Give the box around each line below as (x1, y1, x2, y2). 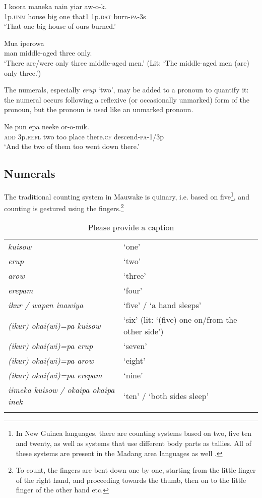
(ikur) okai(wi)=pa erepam (8, 369, 102, 381)
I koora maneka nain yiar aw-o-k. (4, 1, 107, 11)
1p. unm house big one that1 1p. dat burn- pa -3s (4, 11, 146, 21)
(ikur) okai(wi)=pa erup (8, 340, 93, 352)
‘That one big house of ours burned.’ (4, 21, 116, 31)
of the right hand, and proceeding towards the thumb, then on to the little (16, 474, 246, 485)
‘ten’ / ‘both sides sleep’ (123, 389, 209, 402)
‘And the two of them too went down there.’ (4, 141, 140, 152)
